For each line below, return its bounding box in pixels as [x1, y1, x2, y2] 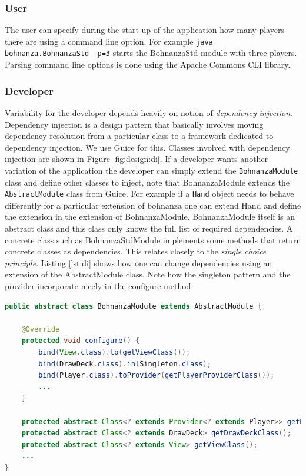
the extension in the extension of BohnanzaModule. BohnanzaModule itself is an [5, 210, 295, 223]
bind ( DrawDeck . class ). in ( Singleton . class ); [38, 359, 211, 368]
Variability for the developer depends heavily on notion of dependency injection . [5, 106, 292, 118]
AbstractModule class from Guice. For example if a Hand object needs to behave [5, 187, 294, 200]
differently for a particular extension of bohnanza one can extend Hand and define [5, 199, 301, 211]
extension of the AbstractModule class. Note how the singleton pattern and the [5, 268, 291, 280]
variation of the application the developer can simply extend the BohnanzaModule [5, 164, 298, 176]
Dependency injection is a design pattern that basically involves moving [5, 118, 264, 130]
